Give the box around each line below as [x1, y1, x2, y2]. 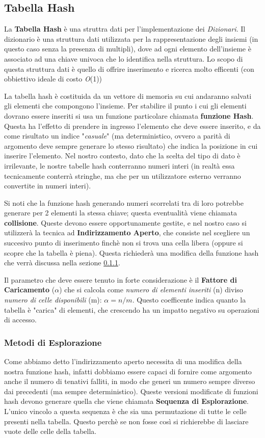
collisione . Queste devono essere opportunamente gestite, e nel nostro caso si [4, 217, 247, 228]
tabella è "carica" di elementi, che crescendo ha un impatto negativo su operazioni [4, 304, 259, 315]
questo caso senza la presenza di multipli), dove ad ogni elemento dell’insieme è [4, 43, 251, 54]
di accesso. [4, 314, 37, 325]
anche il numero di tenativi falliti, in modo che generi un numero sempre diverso [4, 376, 255, 387]
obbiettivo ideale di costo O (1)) [4, 73, 102, 84]
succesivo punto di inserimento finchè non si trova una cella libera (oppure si [4, 237, 243, 248]
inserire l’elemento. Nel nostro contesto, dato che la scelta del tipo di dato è [4, 150, 241, 161]
